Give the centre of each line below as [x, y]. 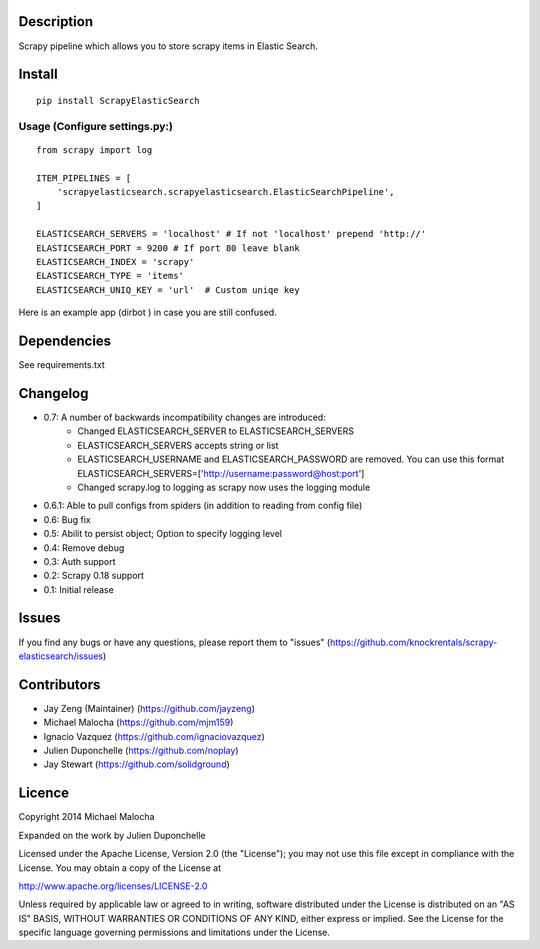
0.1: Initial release [78, 589]
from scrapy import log [94, 149]
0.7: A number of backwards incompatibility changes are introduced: [185, 417]
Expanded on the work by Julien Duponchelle [112, 835]
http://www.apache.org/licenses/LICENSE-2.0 [113, 886]
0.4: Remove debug [84, 547]
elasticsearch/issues [61, 656]
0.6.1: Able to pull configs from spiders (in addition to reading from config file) [203, 506]
